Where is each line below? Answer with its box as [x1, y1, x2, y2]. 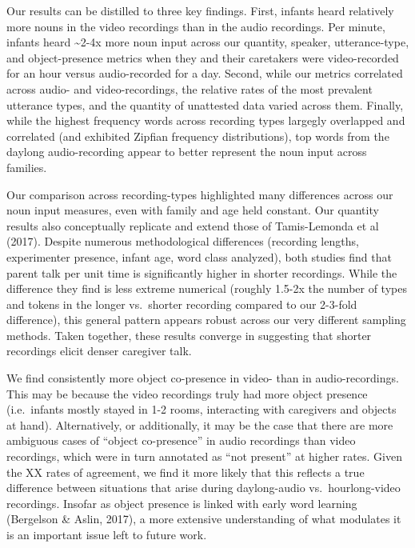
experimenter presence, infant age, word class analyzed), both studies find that [6, 248, 392, 265]
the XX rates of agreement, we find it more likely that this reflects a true [6, 463, 365, 480]
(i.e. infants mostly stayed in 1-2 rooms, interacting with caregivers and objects [6, 401, 397, 418]
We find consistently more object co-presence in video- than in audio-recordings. [6, 370, 399, 386]
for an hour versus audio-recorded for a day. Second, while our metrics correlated [6, 65, 403, 82]
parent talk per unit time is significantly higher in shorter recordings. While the [6, 264, 397, 281]
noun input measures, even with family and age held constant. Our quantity [6, 202, 379, 218]
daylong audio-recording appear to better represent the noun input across [6, 143, 367, 160]
